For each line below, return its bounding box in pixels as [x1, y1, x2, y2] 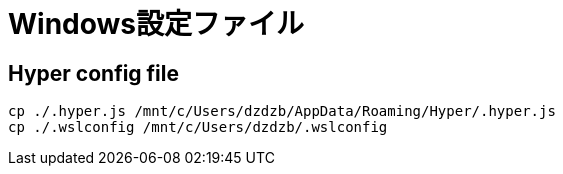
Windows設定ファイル [8, 7, 304, 41]
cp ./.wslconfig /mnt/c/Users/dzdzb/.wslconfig [8, 119, 388, 136]
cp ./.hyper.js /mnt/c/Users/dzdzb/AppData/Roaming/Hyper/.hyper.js [8, 103, 556, 120]
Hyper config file [8, 60, 180, 86]
